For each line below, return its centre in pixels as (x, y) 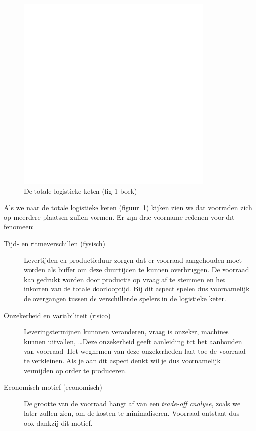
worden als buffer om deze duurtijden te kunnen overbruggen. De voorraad (136, 269)
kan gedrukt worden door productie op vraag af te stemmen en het (125, 279)
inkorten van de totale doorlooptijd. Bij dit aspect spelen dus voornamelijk (137, 289)
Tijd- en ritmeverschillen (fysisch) (55, 243)
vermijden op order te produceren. (75, 370)
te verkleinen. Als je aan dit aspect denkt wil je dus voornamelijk (122, 360)
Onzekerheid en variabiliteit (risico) (57, 315)
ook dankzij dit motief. (58, 422)
